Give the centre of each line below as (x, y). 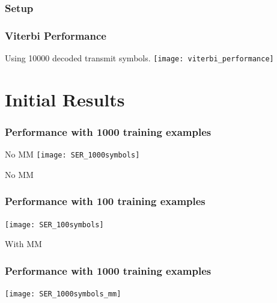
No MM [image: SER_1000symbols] (72, 154)
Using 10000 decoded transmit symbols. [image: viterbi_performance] (139, 58)
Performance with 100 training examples (105, 201)
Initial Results (65, 99)
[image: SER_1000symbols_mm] (63, 294)
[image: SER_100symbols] (54, 225)
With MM (23, 244)
